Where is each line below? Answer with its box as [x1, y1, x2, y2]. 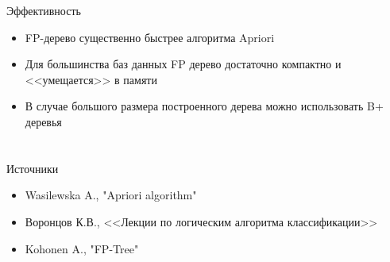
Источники [6, 160, 59, 176]
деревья [25, 113, 62, 129]
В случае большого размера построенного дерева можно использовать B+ [25, 98, 384, 114]
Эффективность [6, 2, 81, 18]
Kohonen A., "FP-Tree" [25, 240, 139, 256]
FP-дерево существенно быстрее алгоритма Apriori [25, 29, 275, 45]
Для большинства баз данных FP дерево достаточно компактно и [25, 56, 342, 72]
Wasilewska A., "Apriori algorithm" [25, 187, 197, 203]
